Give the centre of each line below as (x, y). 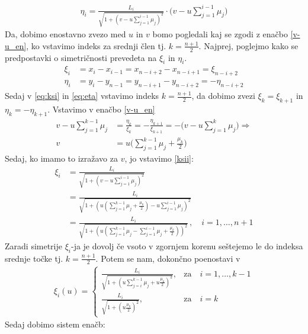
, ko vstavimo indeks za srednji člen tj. (96, 45)
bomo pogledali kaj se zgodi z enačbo (220, 34)
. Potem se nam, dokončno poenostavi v (168, 258)
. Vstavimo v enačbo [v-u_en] (101, 109)
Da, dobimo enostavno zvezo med (65, 34)
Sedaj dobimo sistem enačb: (55, 324)
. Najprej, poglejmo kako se (248, 45)
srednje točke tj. (34, 258)
